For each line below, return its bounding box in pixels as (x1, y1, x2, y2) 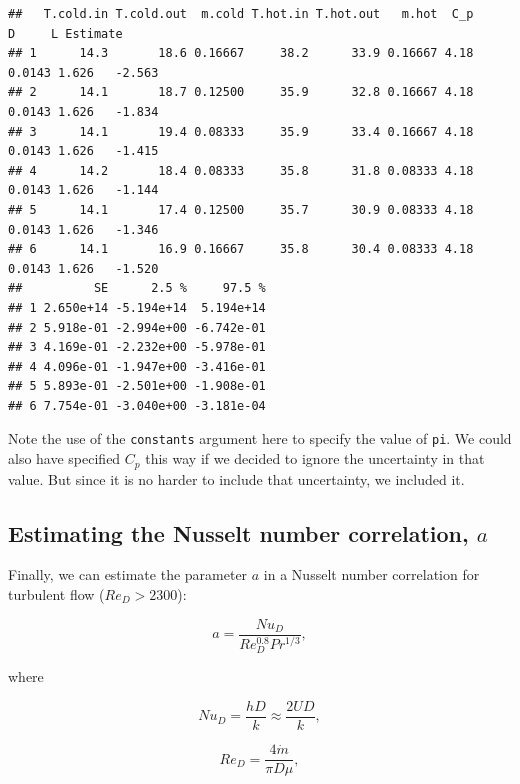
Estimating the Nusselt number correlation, (8, 517, 469, 548)
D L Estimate (8, 26, 123, 41)
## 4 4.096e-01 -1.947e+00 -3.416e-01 (8, 359, 266, 374)
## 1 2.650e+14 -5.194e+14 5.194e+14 (8, 300, 266, 315)
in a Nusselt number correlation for (263, 564, 480, 585)
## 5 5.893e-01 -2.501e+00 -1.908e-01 (8, 379, 266, 394)
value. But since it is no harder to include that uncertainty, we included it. (8, 468, 465, 489)
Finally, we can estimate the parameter (8, 564, 248, 585)
